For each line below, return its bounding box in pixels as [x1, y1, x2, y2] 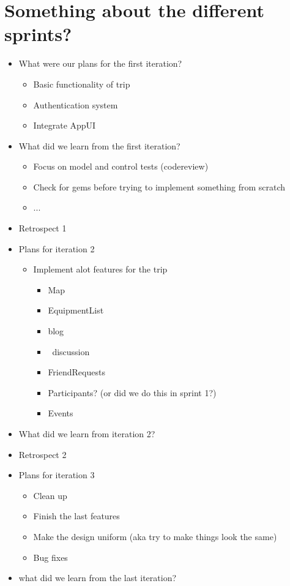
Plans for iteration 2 [18, 242, 95, 255]
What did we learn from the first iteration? [18, 139, 180, 152]
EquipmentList [48, 304, 104, 317]
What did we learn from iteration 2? [18, 427, 155, 440]
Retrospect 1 [18, 222, 67, 235]
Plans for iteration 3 [18, 468, 95, 481]
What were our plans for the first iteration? [18, 57, 182, 70]
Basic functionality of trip [33, 77, 130, 90]
